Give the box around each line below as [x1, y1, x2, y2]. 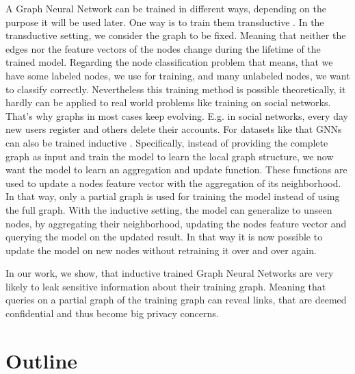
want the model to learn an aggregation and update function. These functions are [5, 162, 347, 177]
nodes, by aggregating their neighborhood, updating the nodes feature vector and [5, 216, 347, 230]
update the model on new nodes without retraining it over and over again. [5, 242, 317, 257]
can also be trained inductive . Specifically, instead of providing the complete [5, 135, 328, 149]
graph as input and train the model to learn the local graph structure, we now [5, 149, 334, 163]
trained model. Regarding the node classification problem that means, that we [5, 55, 333, 69]
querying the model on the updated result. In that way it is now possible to [5, 229, 323, 244]
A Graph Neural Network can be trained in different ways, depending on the [5, 1, 326, 15]
